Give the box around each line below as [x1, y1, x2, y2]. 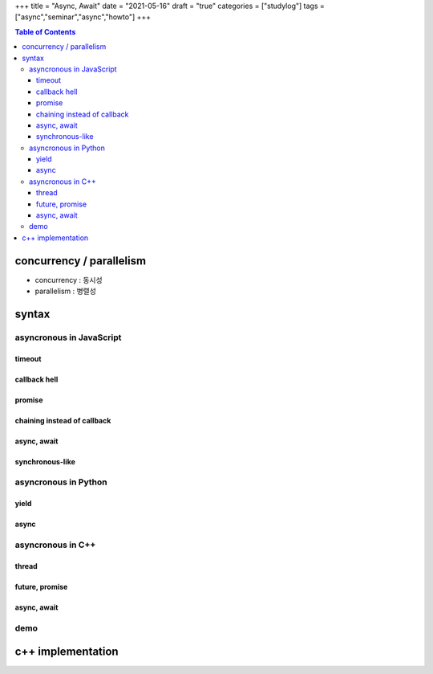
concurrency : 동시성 [34, 275, 103, 284]
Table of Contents [14, 27, 76, 36]
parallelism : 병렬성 [34, 286, 96, 296]
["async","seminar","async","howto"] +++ [14, 12, 152, 22]
